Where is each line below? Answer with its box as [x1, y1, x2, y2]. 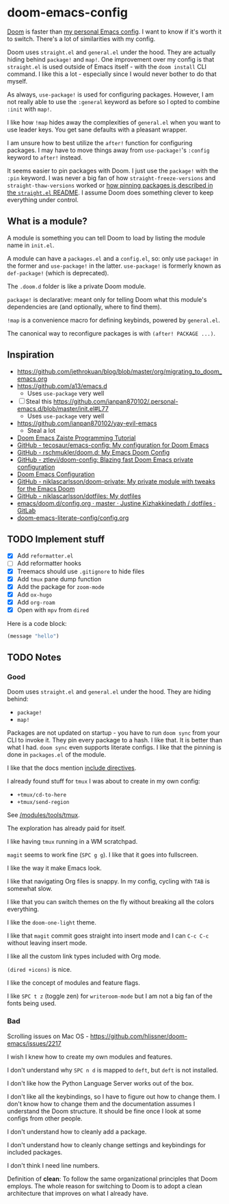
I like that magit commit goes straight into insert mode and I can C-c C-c [7, 931, 209, 940]
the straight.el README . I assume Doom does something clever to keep [7, 188, 214, 197]
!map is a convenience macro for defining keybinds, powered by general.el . [7, 316, 221, 324]
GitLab [16, 506, 36, 514]
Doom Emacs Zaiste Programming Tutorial [16, 434, 136, 442]
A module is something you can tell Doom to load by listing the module [7, 234, 206, 242]
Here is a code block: [7, 619, 67, 627]
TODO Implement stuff [7, 533, 105, 545]
